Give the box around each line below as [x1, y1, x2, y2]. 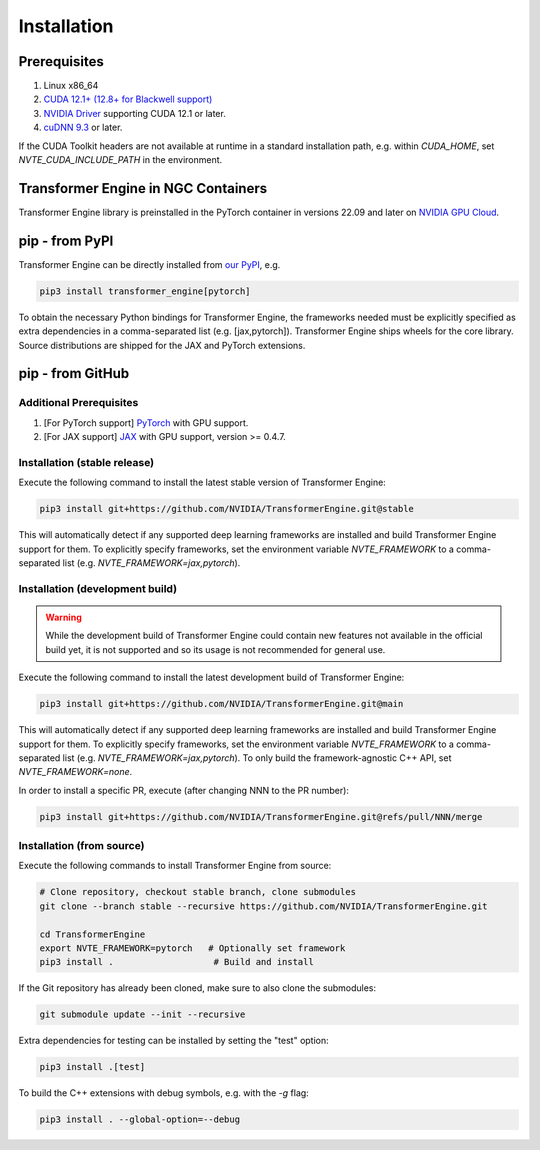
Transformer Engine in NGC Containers [18, 180, 268, 197]
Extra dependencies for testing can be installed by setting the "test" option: [18, 1035, 329, 1047]
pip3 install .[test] [39, 1061, 146, 1073]
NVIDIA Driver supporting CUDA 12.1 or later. [43, 107, 227, 119]
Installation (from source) [18, 839, 145, 853]
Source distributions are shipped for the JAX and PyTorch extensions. [18, 339, 306, 351]
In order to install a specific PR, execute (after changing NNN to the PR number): [18, 784, 350, 796]
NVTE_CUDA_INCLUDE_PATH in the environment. [18, 154, 223, 166]
